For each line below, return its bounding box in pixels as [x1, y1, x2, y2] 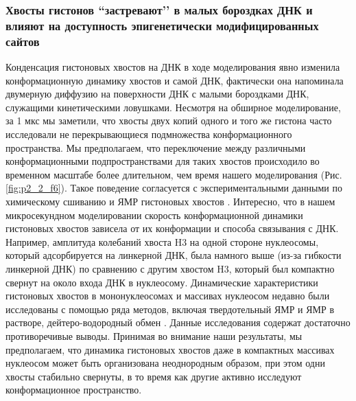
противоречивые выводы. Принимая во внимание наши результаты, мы [5, 328, 302, 343]
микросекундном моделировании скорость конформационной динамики [5, 207, 303, 222]
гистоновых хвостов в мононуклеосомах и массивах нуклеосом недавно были [5, 288, 330, 303]
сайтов [5, 32, 40, 49]
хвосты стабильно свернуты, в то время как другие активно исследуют [5, 369, 302, 383]
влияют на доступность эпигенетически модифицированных [5, 16, 319, 34]
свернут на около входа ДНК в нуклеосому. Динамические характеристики [5, 275, 318, 289]
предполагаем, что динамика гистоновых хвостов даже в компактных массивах [5, 342, 335, 356]
